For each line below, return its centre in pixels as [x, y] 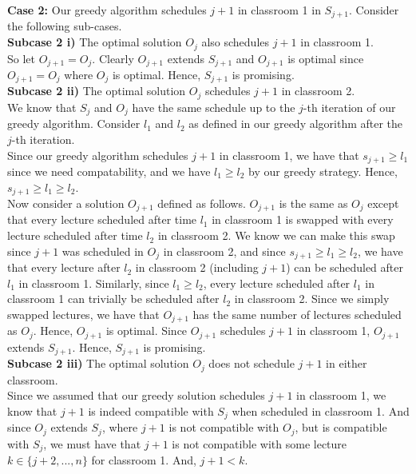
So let [21, 58]
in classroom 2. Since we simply [312, 299]
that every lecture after [64, 267]
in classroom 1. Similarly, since [94, 283]
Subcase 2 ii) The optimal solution [97, 91]
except [383, 203]
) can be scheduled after [345, 267]
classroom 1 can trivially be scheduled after [113, 299]
